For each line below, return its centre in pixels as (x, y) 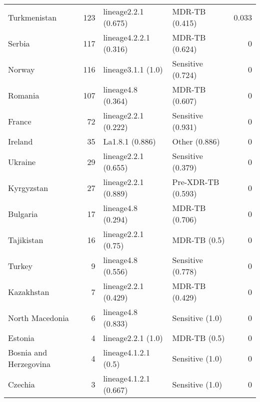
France (20, 121)
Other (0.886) (196, 141)
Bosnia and (28, 352)
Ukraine (22, 161)
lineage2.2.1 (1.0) (133, 338)
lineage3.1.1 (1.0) (133, 69)
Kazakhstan (29, 291)
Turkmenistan (32, 17)
